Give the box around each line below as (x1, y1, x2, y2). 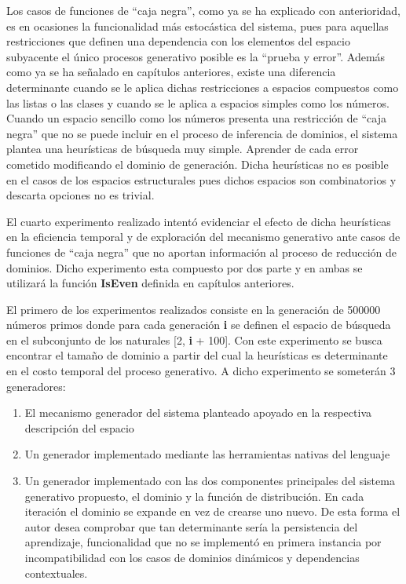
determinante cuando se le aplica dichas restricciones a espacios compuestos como (6, 78, 399, 95)
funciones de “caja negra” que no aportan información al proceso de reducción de (6, 243, 397, 260)
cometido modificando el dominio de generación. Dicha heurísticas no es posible (6, 155, 389, 172)
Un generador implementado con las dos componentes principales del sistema (24, 473, 395, 489)
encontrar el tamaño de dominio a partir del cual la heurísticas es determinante (6, 347, 388, 363)
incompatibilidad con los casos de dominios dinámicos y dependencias (24, 549, 360, 565)
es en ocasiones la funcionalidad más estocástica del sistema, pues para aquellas (6, 17, 389, 34)
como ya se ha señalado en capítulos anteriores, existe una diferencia (6, 64, 336, 80)
